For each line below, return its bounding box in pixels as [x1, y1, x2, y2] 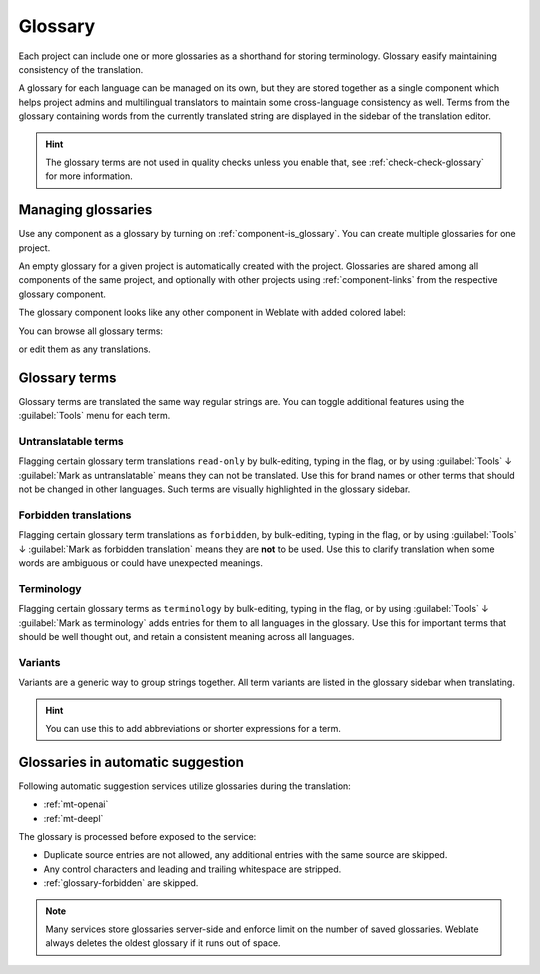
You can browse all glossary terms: [18, 325, 164, 337]
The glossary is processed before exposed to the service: [18, 830, 257, 842]
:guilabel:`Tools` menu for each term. [18, 410, 171, 422]
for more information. [45, 170, 134, 182]
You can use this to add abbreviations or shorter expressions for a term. [45, 722, 342, 734]
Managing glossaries [18, 201, 153, 219]
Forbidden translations [18, 508, 132, 522]
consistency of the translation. [18, 63, 144, 75]
